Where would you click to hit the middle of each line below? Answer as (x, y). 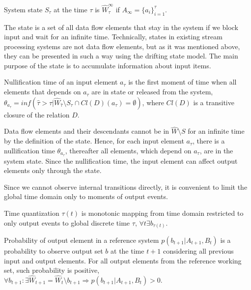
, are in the (216, 150)
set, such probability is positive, (52, 270)
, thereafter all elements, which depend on (128, 150)
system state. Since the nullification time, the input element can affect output (121, 160)
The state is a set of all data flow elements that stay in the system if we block (121, 27)
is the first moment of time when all (182, 82)
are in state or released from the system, (152, 92)
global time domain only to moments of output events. (86, 196)
